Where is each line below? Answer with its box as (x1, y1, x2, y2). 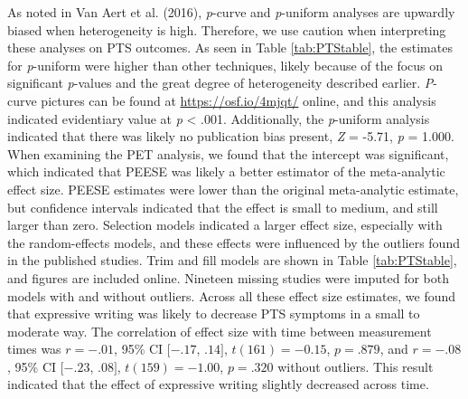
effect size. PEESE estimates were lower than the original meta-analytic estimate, (7, 179, 459, 198)
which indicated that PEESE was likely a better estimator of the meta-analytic (7, 162, 445, 181)
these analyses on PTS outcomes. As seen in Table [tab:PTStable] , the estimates (7, 38, 453, 57)
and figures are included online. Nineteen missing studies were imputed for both (7, 268, 450, 287)
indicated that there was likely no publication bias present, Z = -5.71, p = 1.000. (7, 127, 454, 146)
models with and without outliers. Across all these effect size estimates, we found (7, 286, 456, 305)
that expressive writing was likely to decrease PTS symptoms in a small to (7, 304, 420, 323)
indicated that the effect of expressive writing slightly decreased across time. (7, 375, 429, 394)
